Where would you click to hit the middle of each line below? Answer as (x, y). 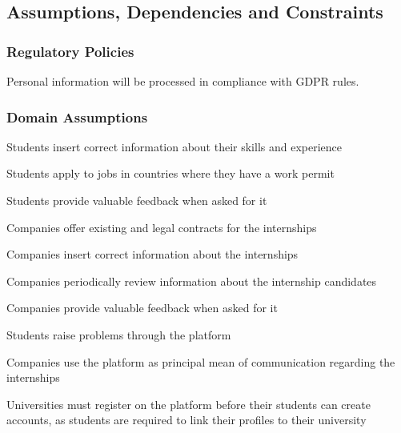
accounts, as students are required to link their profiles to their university (186, 420)
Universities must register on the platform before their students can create (188, 404)
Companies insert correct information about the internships (152, 254)
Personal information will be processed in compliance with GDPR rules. (183, 81)
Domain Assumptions (77, 116)
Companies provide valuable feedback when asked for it (142, 308)
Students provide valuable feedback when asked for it (137, 200)
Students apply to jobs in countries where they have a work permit (170, 173)
